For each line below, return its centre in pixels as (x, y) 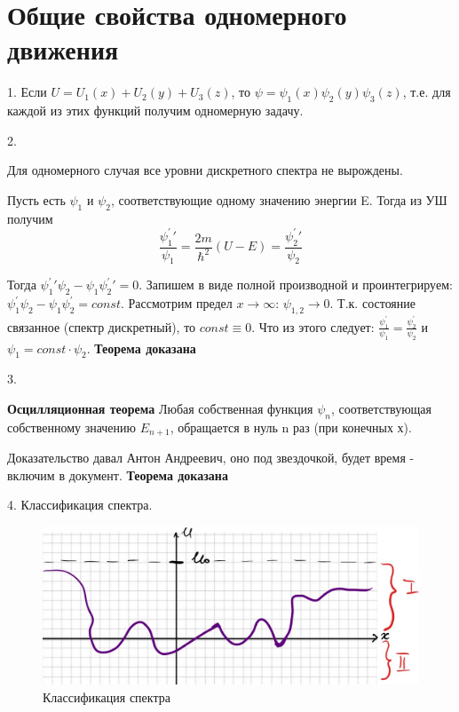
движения (63, 49)
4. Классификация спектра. (80, 505)
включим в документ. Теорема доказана (118, 475)
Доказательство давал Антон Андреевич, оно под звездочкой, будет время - (211, 458)
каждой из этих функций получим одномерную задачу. (155, 111)
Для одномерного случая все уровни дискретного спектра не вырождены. (205, 170)
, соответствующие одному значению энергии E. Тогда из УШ (279, 199)
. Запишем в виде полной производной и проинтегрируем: (296, 285)
